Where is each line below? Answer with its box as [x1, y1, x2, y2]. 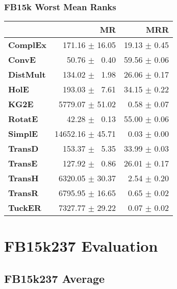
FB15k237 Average [4, 270, 105, 286]
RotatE [8, 113, 38, 125]
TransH [8, 172, 39, 184]
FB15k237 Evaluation [4, 235, 158, 256]
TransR [8, 187, 39, 199]
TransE [8, 157, 38, 170]
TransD [8, 142, 39, 155]
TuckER [8, 202, 41, 214]
